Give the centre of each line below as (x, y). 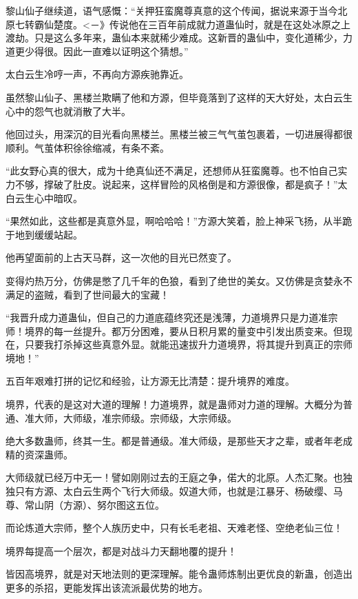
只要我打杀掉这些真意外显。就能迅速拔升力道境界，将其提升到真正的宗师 (188, 344)
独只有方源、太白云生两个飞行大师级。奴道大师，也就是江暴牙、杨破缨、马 (174, 491)
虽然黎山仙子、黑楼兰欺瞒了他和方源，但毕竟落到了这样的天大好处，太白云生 (179, 97)
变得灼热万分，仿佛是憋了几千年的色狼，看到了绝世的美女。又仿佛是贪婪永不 (179, 280)
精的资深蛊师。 (39, 454)
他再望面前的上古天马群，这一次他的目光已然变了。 (121, 257)
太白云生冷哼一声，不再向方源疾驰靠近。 (97, 74)
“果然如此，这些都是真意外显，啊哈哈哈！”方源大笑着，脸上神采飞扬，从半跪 (179, 221)
